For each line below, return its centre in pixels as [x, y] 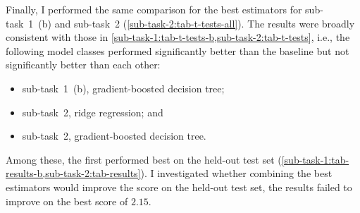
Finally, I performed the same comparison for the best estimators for [154, 9]
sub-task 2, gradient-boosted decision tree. [114, 136]
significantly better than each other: [83, 65]
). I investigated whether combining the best [236, 173]
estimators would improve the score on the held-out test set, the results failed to [179, 187]
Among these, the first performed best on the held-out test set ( [144, 159]
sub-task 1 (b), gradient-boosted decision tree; [123, 88]
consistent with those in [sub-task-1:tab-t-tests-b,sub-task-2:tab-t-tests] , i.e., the [178, 37]
